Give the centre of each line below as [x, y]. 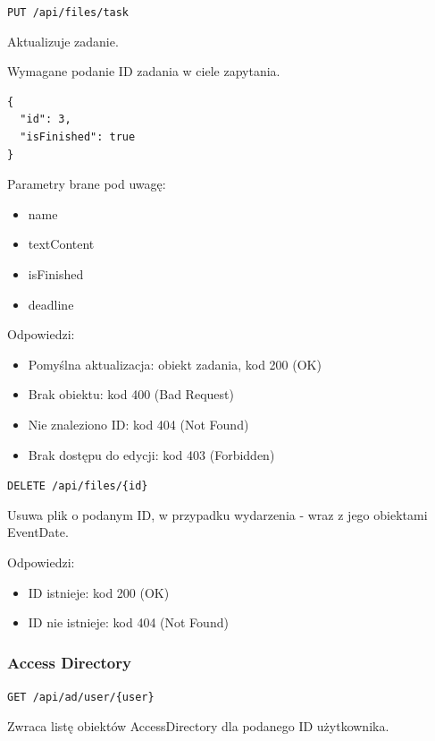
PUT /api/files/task [68, 13]
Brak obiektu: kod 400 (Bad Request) [131, 394]
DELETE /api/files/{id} [78, 486]
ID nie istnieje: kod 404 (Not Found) [128, 622]
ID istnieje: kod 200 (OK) [99, 592]
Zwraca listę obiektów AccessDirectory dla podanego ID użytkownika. [198, 725]
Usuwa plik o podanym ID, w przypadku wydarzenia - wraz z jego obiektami [217, 514]
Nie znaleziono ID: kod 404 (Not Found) [138, 424]
